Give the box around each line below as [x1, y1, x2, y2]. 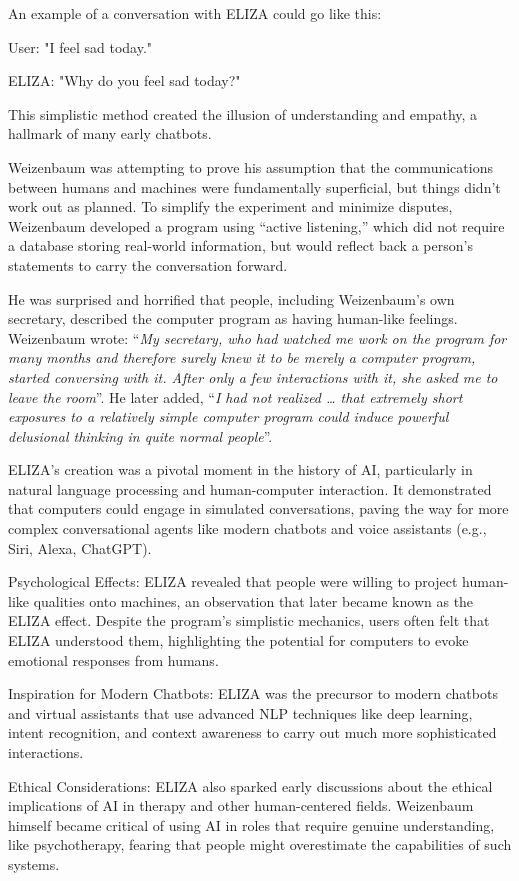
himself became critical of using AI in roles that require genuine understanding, [8, 814, 495, 835]
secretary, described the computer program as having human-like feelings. [8, 308, 458, 329]
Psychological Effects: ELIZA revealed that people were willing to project [8, 571, 458, 592]
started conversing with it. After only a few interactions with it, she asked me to [8, 366, 498, 387]
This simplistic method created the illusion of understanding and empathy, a [8, 103, 478, 124]
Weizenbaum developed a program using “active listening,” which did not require [8, 215, 505, 236]
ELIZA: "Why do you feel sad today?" [8, 70, 241, 91]
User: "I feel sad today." [8, 36, 153, 57]
